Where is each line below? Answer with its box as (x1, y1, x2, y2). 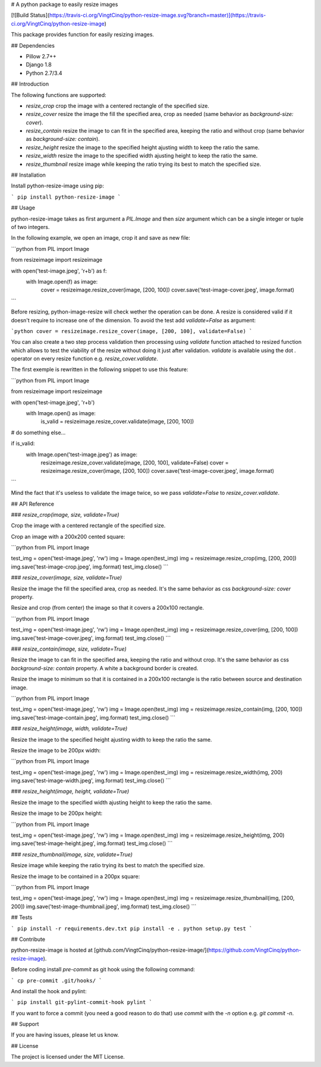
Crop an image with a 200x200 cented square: (11, 533, 125, 540)
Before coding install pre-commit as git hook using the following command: (11, 966, 196, 973)
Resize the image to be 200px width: (11, 746, 101, 754)
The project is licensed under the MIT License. (11, 1053, 125, 1060)
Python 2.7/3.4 (26, 69, 62, 77)
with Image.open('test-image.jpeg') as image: (26, 451, 138, 458)
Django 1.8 (26, 61, 52, 68)
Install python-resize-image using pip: (11, 182, 104, 190)
